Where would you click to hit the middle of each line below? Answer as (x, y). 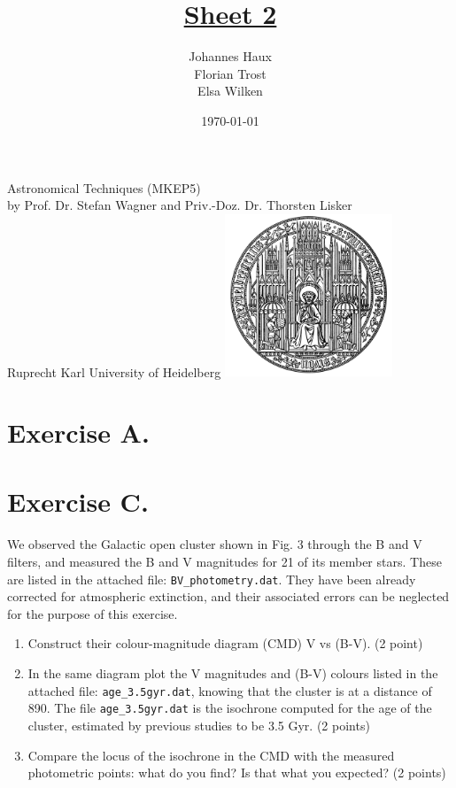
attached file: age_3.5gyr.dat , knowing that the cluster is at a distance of (230, 690)
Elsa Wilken (230, 91)
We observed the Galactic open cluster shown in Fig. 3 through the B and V (215, 544)
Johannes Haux (230, 56)
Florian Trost (230, 73)
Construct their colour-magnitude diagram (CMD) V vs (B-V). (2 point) (225, 643)
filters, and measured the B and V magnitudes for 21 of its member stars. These (224, 561)
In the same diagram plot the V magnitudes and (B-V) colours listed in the (233, 673)
